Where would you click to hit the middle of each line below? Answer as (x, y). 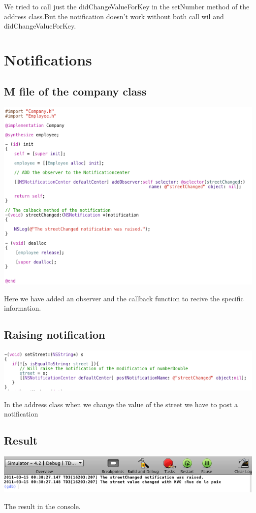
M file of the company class (75, 91)
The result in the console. (42, 506)
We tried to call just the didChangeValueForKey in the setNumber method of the (127, 6)
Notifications (48, 59)
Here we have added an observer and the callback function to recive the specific (124, 298)
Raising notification (55, 335)
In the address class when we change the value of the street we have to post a (121, 404)
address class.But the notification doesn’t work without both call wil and (114, 16)
